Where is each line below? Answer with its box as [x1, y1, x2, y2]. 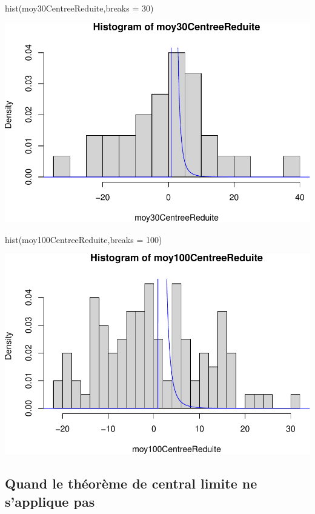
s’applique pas [5, 492, 95, 510]
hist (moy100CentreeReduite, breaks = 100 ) [5, 233, 162, 245]
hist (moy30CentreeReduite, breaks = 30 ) [5, 2, 154, 14]
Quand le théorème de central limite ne [5, 474, 257, 493]
